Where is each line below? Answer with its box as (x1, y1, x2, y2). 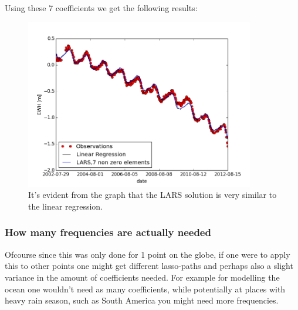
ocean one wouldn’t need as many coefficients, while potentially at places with (5, 282, 286, 295)
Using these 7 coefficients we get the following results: (5, 2, 198, 14)
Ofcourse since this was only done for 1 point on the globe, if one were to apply (5, 248, 290, 260)
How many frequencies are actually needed (5, 225, 211, 240)
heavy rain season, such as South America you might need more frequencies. (5, 294, 279, 306)
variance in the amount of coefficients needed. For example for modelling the (5, 271, 280, 283)
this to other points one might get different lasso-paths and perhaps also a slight (5, 260, 293, 272)
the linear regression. (28, 200, 103, 212)
